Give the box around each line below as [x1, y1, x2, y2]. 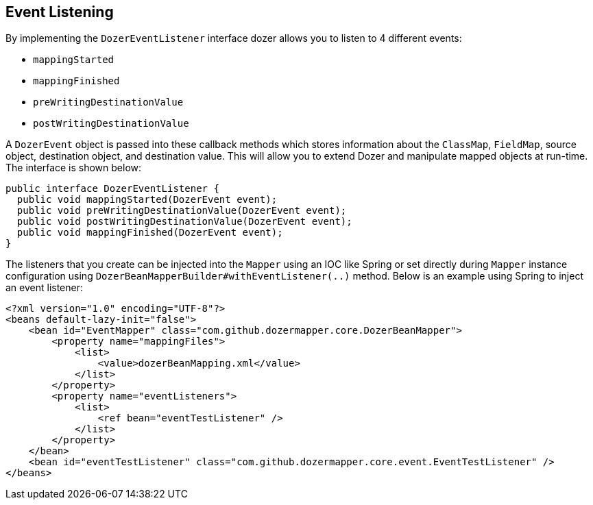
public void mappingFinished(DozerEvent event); [16, 227, 283, 238]
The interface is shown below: [5, 162, 142, 174]
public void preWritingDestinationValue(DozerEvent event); [16, 205, 347, 217]
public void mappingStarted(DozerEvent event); [16, 194, 278, 206]
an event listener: [5, 282, 84, 294]
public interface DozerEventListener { [5, 183, 219, 195]
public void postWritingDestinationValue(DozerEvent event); [16, 216, 352, 227]
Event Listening [5, 3, 114, 21]
